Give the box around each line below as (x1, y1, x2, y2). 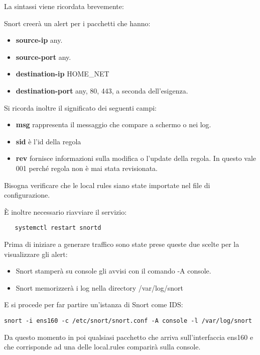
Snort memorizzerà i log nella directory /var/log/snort (16, 282, 184, 293)
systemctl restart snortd (15, 224, 101, 232)
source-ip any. (16, 35, 63, 45)
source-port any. (16, 51, 71, 62)
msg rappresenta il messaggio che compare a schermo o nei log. (16, 119, 211, 130)
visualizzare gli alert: (4, 248, 68, 259)
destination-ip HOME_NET (16, 68, 109, 79)
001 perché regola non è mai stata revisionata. (16, 162, 158, 173)
